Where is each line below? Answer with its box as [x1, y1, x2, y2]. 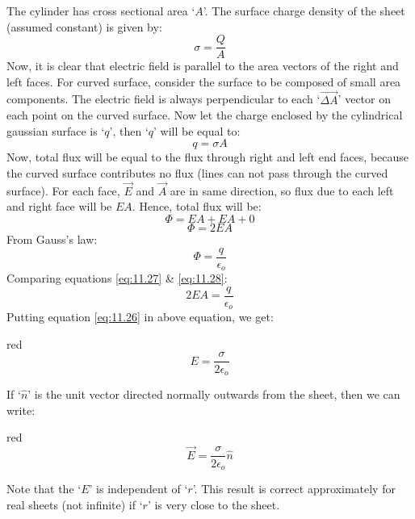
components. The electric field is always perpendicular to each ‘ [6, 90, 321, 107]
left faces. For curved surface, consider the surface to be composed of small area [6, 73, 401, 90]
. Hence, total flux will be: [132, 198, 262, 215]
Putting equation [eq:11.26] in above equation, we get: [6, 308, 274, 325]
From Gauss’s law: [6, 231, 98, 248]
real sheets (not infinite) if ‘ [6, 496, 143, 513]
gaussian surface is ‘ [6, 122, 105, 139]
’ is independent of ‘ [89, 480, 188, 496]
